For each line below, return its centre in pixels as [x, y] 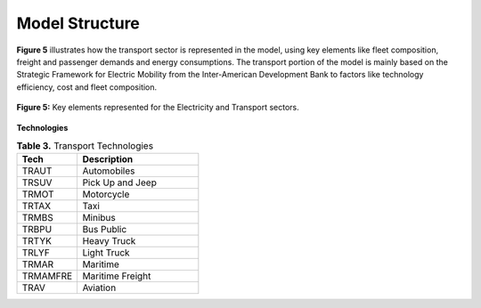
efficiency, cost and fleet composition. [87, 87]
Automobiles [109, 171]
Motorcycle [106, 194]
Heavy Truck [109, 241]
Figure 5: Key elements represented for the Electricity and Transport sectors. [158, 108]
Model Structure [78, 23]
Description [108, 159]
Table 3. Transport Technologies [85, 146]
